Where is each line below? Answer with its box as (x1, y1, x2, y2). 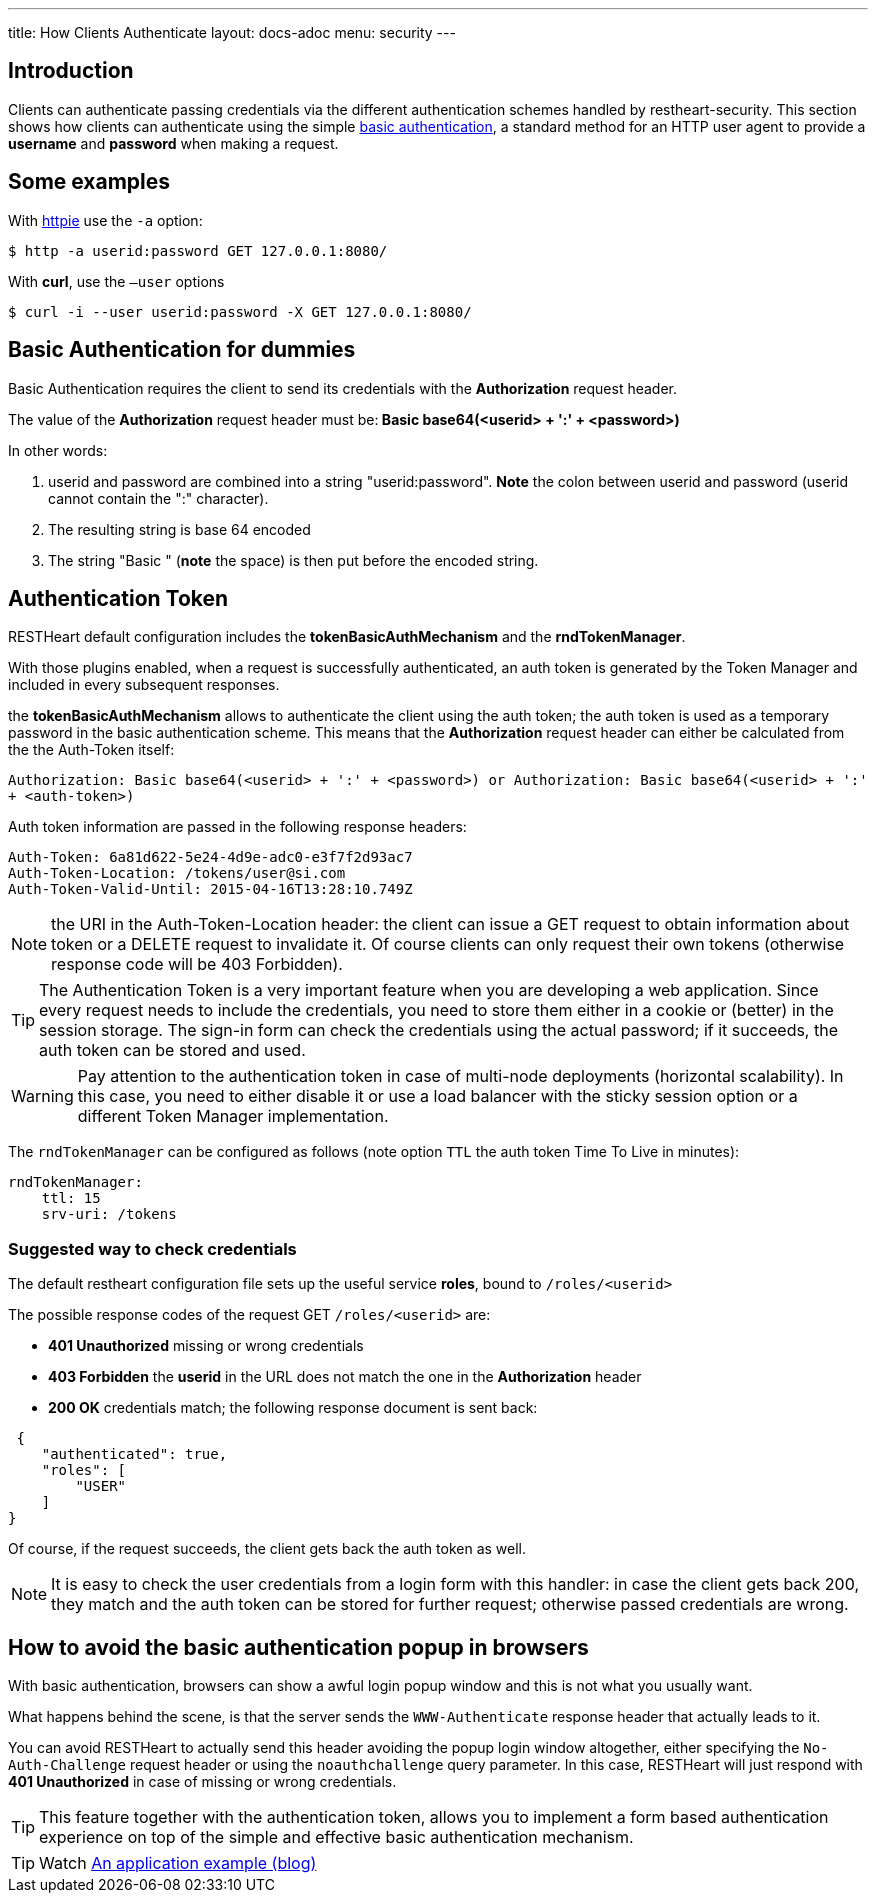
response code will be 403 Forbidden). (51, 954, 343, 975)
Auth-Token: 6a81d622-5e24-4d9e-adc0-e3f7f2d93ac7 (8, 849, 413, 866)
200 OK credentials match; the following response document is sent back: (48, 1399, 538, 1417)
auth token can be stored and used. (39, 1040, 306, 1061)
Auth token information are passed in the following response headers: (8, 818, 467, 836)
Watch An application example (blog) (39, 1852, 317, 1873)
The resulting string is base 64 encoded (48, 520, 311, 538)
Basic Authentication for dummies (8, 337, 356, 363)
